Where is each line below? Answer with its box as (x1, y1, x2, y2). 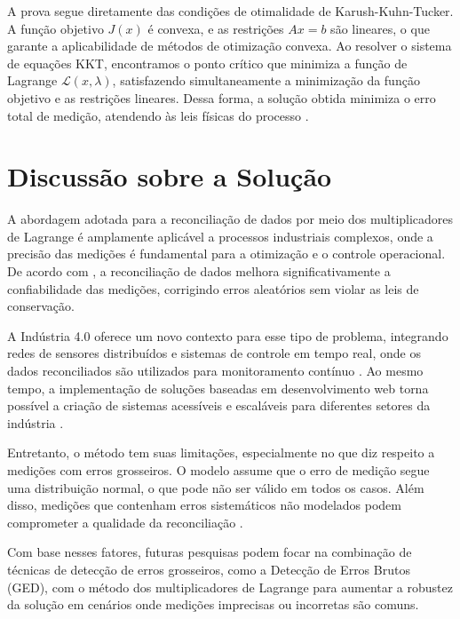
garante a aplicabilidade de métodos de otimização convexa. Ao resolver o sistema (7, 36, 452, 55)
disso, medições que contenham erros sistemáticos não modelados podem (7, 496, 401, 514)
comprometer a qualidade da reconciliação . (7, 512, 243, 531)
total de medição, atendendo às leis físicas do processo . (7, 106, 309, 124)
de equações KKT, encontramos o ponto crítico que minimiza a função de (7, 53, 408, 72)
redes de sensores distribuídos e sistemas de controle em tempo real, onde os (7, 344, 421, 362)
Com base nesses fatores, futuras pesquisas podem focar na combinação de (7, 543, 412, 561)
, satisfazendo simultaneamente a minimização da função (112, 71, 420, 90)
